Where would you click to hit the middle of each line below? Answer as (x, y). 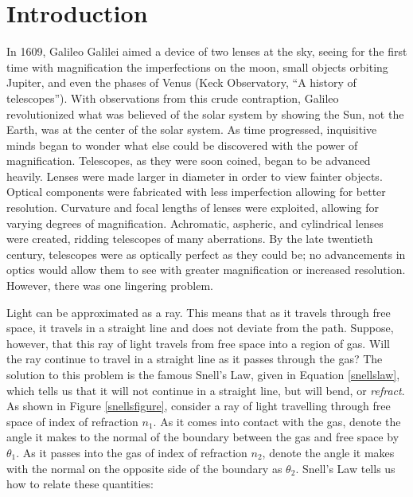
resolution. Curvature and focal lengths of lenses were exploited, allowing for (193, 207)
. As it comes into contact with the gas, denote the (277, 421)
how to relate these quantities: (80, 484)
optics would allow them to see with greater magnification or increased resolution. (206, 270)
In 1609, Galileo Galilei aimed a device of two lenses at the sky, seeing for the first (207, 51)
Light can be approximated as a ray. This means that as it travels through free (199, 312)
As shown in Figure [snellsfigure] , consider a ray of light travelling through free (199, 406)
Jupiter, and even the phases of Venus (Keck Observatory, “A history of (181, 82)
